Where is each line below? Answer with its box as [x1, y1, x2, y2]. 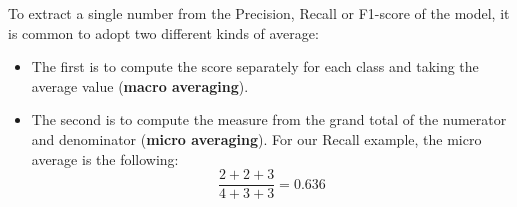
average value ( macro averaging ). [31, 75, 249, 96]
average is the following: [31, 148, 179, 169]
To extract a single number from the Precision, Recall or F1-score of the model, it [8, 3, 510, 23]
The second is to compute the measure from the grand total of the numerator [31, 109, 507, 130]
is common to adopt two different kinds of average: [8, 22, 319, 43]
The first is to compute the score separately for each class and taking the [31, 56, 479, 77]
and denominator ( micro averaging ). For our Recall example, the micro [31, 128, 482, 149]
